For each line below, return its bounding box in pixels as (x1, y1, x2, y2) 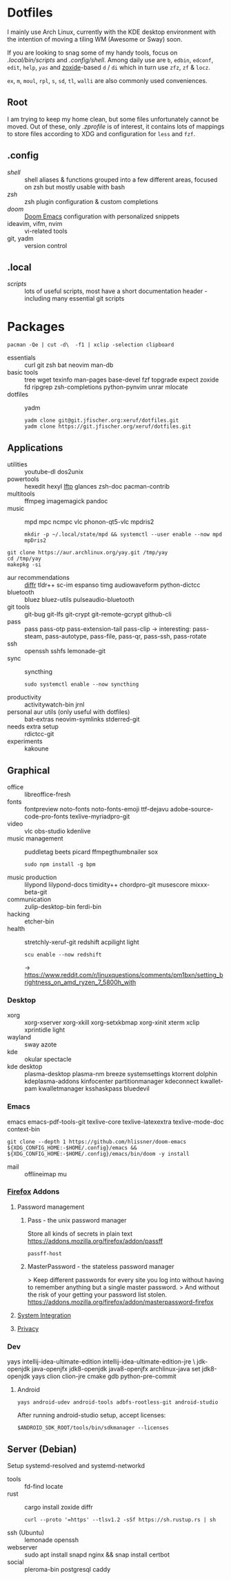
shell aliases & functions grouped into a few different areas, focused (24, 175, 218, 184)
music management (7, 834, 63, 843)
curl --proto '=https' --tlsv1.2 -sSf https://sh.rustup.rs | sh (24, 1516, 216, 1523)
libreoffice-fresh (24, 790, 71, 798)
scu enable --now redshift (24, 951, 102, 958)
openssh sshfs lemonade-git (24, 647, 106, 655)
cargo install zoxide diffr (24, 1503, 93, 1511)
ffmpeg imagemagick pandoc (24, 497, 108, 505)
